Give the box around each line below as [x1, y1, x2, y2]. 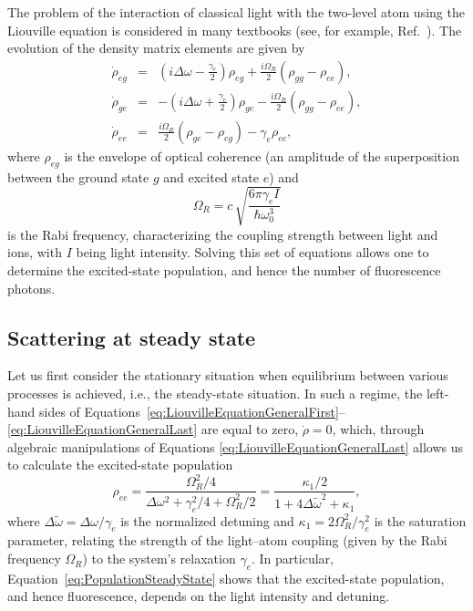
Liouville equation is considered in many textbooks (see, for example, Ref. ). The [7, 20, 462, 39]
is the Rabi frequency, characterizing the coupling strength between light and [7, 224, 438, 243]
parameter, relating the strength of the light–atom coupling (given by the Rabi [7, 531, 447, 550]
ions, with [7, 243, 62, 262]
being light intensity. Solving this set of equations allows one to [76, 243, 429, 262]
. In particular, [252, 549, 334, 568]
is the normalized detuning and [120, 511, 294, 530]
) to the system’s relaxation [82, 549, 236, 568]
